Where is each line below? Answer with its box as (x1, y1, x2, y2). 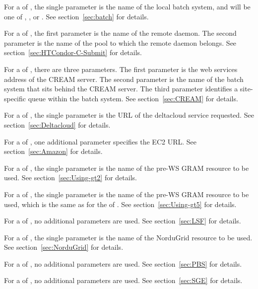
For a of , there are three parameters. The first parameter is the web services (4, 64, 238, 74)
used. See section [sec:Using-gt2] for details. (4, 172, 137, 183)
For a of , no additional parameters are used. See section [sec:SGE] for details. (4, 275, 243, 286)
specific (4, 93, 26, 103)
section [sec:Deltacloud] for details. (4, 119, 111, 130)
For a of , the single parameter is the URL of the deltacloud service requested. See (4, 110, 254, 120)
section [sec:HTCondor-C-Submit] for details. (4, 47, 142, 58)
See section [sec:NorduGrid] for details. (4, 242, 124, 252)
